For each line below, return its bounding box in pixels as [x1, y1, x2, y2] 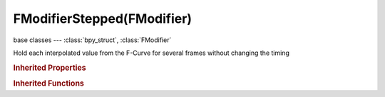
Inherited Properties [13, 63, 87, 73]
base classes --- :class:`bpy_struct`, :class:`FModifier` [13, 36, 172, 44]
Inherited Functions [13, 78, 85, 88]
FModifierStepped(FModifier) [13, 11, 192, 26]
